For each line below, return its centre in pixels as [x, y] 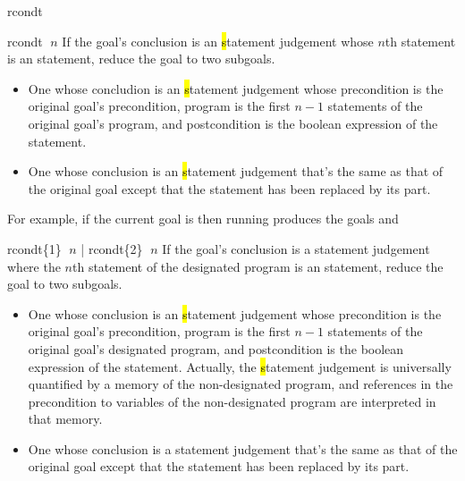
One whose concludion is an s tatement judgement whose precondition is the [236, 88]
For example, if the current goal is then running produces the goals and [203, 219]
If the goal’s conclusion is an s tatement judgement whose [218, 41]
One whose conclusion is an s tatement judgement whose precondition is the [235, 313]
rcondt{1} [34, 248]
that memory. [65, 419]
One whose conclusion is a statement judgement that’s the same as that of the [243, 448]
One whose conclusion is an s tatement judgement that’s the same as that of [236, 171]
